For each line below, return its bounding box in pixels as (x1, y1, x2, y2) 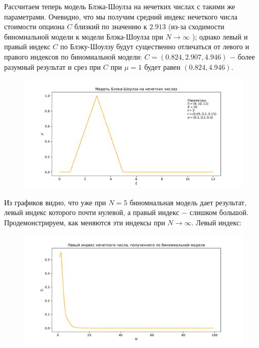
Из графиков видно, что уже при (4, 197, 106, 207)
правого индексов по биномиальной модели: (4, 51, 142, 62)
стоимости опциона (4, 21, 65, 32)
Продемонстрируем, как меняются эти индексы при (4, 217, 165, 227)
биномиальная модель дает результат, (129, 197, 247, 207)
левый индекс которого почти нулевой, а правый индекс (4, 207, 179, 218)
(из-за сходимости (168, 21, 225, 32)
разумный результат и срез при (4, 61, 101, 72)
